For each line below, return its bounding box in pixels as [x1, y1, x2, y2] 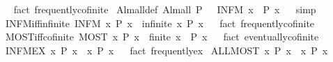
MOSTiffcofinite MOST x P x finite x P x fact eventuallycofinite [5, 29, 319, 44]
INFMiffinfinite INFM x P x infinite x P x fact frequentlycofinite [5, 15, 315, 30]
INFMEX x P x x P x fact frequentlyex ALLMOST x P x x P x [5, 42, 328, 57]
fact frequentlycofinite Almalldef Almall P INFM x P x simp [13, 2, 316, 16]
